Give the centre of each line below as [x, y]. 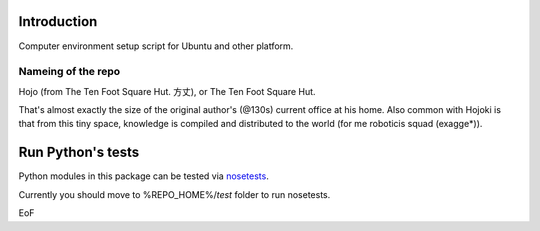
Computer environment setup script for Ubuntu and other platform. [156, 46]
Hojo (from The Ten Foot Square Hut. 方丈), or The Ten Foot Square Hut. [167, 91]
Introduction [58, 21]
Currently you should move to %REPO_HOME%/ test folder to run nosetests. [174, 194]
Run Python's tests [79, 152]
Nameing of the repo [69, 72]
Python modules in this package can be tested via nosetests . [143, 176]
